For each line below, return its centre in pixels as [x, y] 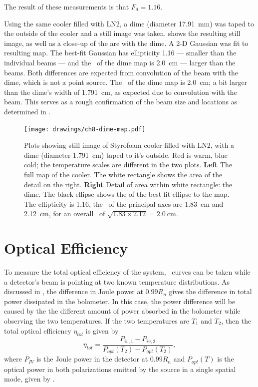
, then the [236, 321]
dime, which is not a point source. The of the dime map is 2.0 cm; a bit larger [126, 82]
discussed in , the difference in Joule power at [74, 291]
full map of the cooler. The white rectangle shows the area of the [123, 174]
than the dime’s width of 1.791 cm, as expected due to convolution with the [121, 92]
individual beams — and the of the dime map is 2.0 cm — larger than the [120, 62]
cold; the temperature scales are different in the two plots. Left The [128, 165]
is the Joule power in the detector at [92, 359]
